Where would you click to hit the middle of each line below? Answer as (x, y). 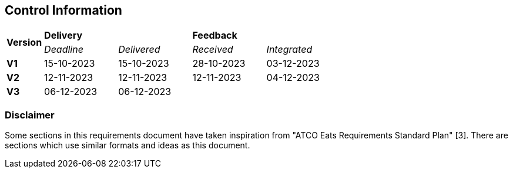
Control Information (63, 10)
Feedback (215, 35)
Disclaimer (30, 115)
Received (213, 50)
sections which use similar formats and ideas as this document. (128, 145)
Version (24, 43)
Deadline (64, 50)
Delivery (63, 35)
